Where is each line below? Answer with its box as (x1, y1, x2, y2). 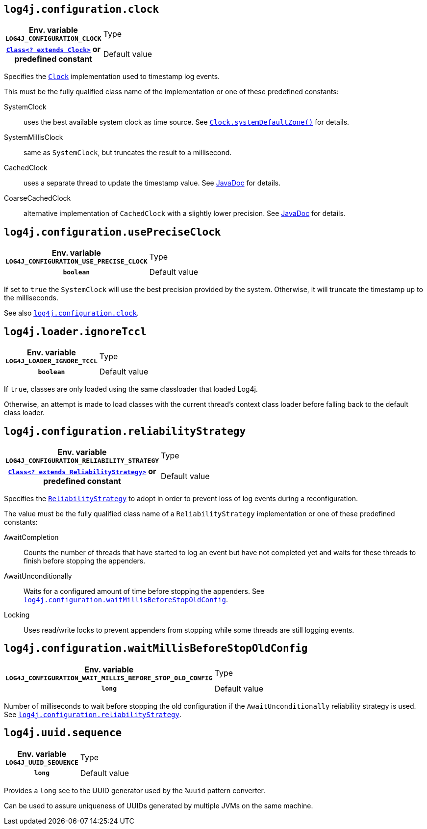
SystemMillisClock (4, 133, 63, 142)
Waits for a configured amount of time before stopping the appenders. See (24, 587, 265, 595)
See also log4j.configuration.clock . (4, 309, 139, 318)
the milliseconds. (4, 294, 58, 302)
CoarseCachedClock (4, 194, 71, 203)
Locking (4, 610, 30, 619)
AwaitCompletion (4, 533, 59, 541)
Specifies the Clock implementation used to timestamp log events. (4, 72, 220, 81)
